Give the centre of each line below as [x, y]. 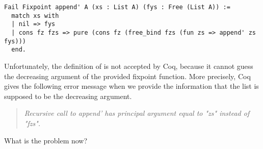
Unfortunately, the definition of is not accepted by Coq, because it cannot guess [129, 66]
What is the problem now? [46, 140]
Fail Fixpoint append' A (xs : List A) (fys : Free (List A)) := [117, 7]
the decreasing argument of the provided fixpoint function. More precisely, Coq [127, 76]
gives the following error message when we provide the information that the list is [131, 86]
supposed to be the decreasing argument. [68, 96]
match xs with [35, 16]
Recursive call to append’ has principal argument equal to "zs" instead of [137, 113]
